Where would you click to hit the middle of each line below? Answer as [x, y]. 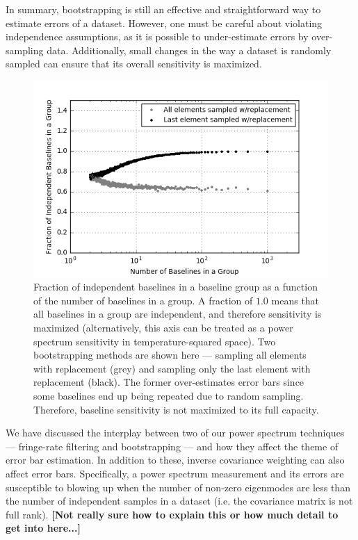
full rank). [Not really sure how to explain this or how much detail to [172, 514]
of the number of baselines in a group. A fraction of [143, 300]
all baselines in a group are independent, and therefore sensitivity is [178, 314]
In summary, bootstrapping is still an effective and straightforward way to [163, 9]
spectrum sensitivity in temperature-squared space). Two [155, 341]
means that [295, 300]
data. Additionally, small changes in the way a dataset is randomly [189, 50]
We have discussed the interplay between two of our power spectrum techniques [175, 433]
